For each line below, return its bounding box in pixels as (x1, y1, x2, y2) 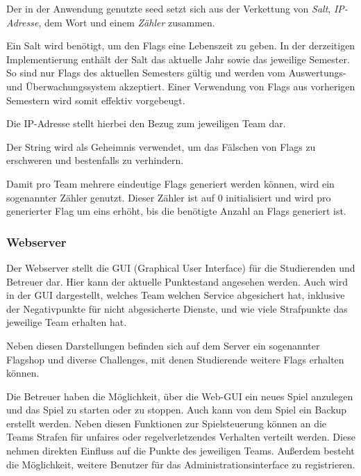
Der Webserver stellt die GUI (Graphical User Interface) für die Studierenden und (6, 260, 355, 274)
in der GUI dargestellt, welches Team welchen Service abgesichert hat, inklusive (6, 288, 345, 302)
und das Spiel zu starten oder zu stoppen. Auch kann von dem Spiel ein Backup (6, 402, 347, 417)
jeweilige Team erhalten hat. (6, 315, 127, 329)
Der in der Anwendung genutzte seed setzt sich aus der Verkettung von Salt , (6, 1, 331, 15)
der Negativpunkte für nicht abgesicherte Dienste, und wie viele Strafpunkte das (6, 301, 348, 315)
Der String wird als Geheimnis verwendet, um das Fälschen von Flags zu (6, 139, 316, 154)
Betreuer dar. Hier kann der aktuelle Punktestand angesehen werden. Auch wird (6, 274, 348, 288)
